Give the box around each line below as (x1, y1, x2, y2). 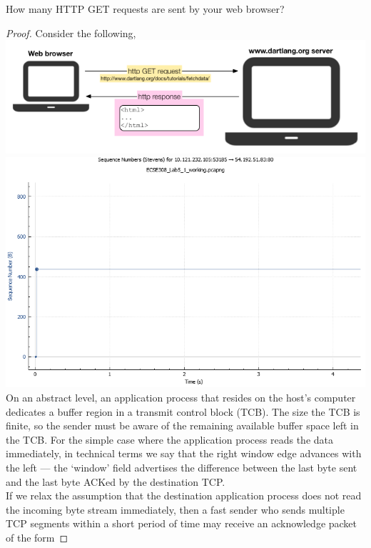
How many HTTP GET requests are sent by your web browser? (6, 1, 285, 16)
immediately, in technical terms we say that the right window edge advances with (6, 446, 362, 461)
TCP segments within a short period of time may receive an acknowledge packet (6, 516, 357, 531)
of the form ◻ (6, 529, 68, 544)
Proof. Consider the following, (6, 25, 136, 40)
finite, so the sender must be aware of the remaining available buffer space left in (6, 418, 359, 433)
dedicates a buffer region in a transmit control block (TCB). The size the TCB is (6, 404, 360, 419)
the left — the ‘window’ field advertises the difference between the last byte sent (6, 459, 357, 474)
